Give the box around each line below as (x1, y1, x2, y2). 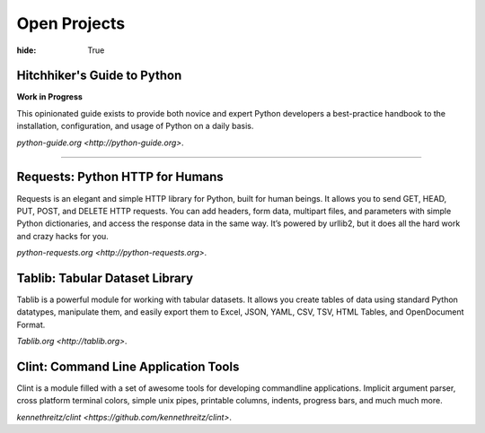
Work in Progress (16, 91, 83, 102)
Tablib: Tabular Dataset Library (16, 270, 193, 286)
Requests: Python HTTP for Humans (16, 169, 224, 185)
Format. (16, 319, 46, 330)
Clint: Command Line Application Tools (16, 359, 240, 374)
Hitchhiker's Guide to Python (16, 68, 182, 83)
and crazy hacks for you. (16, 230, 110, 241)
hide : (16, 45, 37, 56)
